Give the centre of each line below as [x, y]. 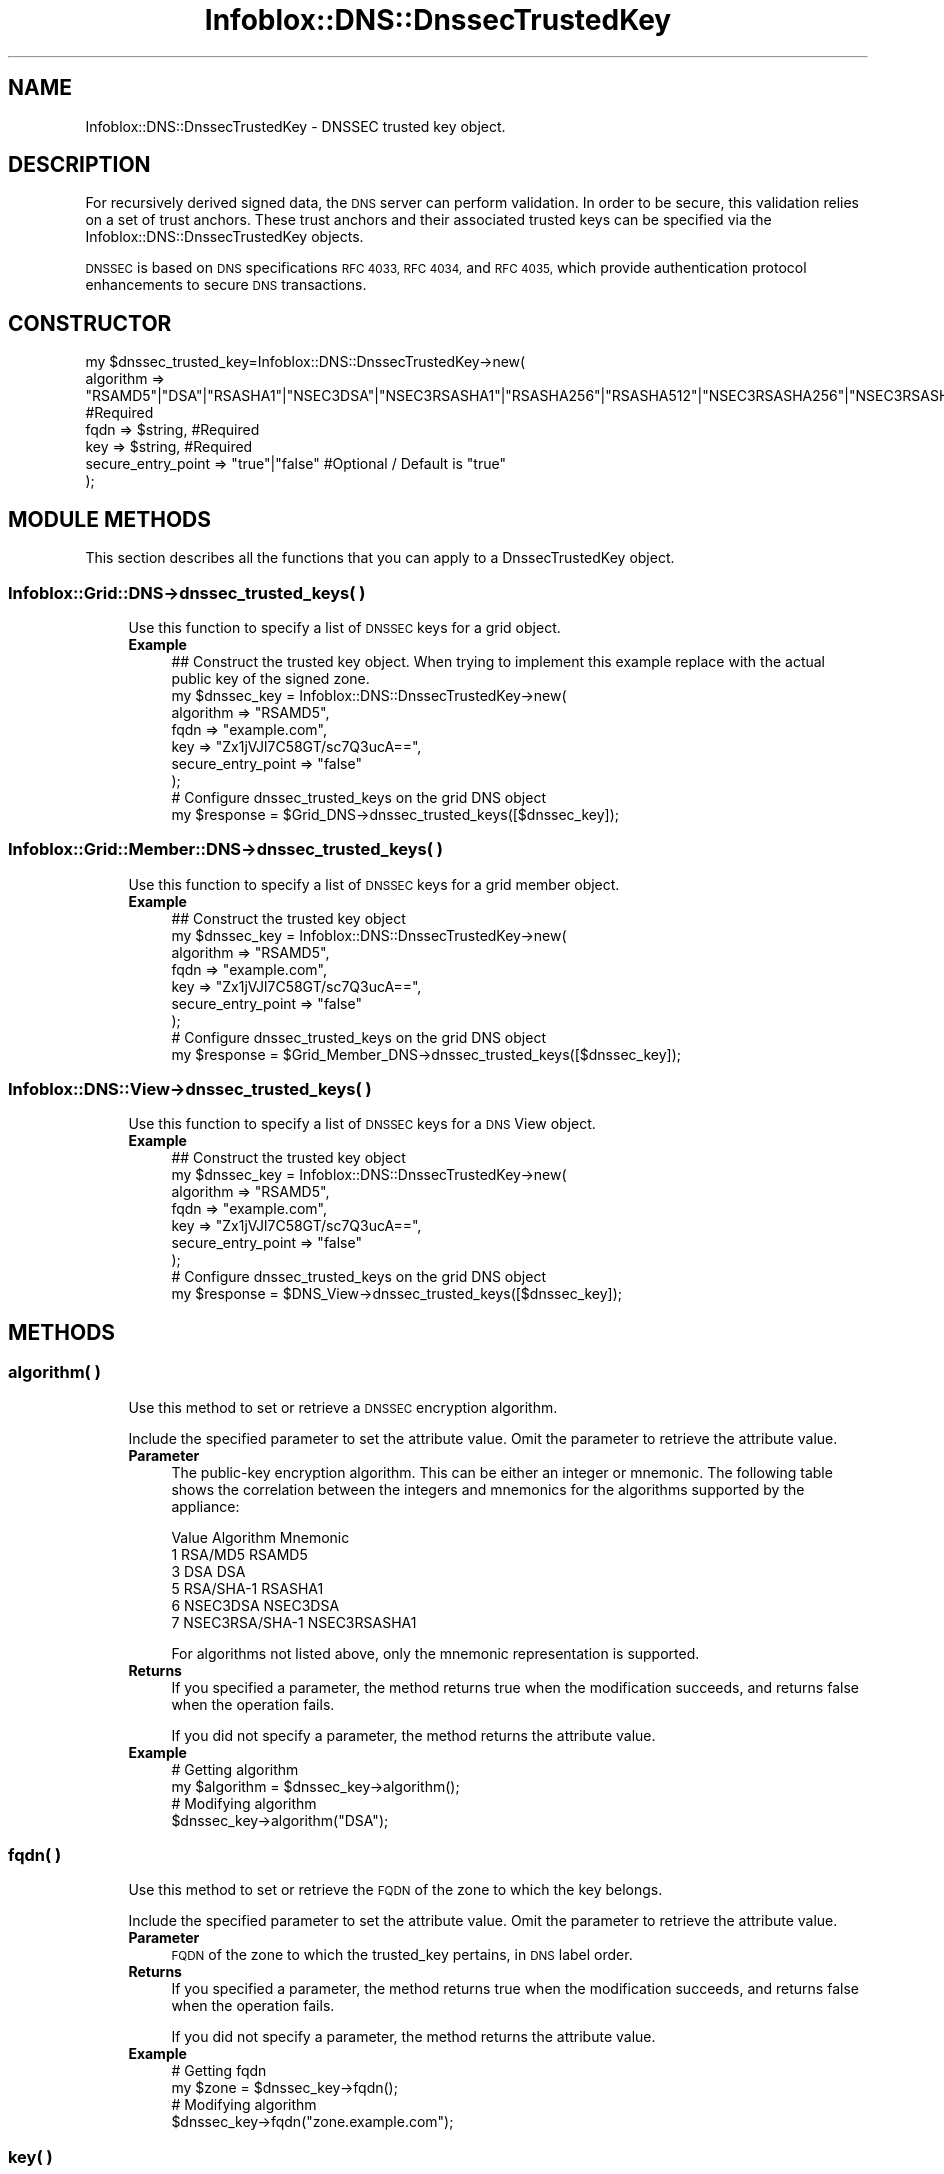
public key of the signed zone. [270, 678]
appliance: [205, 1506]
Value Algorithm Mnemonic [260, 1537]
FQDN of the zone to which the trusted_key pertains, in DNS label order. [402, 1955]
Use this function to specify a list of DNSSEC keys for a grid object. [344, 627]
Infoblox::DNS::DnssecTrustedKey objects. [224, 237]
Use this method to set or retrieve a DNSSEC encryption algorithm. [343, 1407]
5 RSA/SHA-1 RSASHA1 [247, 1588]
